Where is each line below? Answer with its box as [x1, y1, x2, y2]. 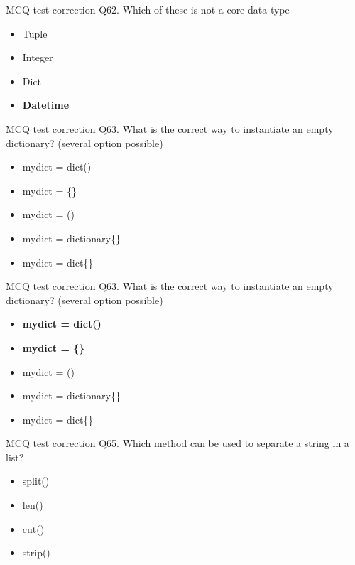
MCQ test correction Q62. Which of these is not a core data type [6, 2, 290, 16]
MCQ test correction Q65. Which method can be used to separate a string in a [6, 436, 349, 451]
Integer [22, 50, 53, 65]
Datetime [22, 97, 70, 112]
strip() [22, 545, 50, 560]
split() [22, 473, 50, 488]
